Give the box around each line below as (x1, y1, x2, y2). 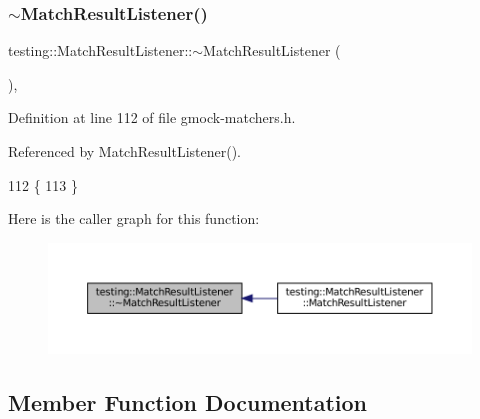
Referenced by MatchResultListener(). (8, 141, 241, 161)
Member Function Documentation (8, 386, 368, 417)
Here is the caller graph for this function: (8, 208, 260, 229)
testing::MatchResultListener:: (8, 40, 193, 61)
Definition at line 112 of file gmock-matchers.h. (8, 107, 296, 128)
